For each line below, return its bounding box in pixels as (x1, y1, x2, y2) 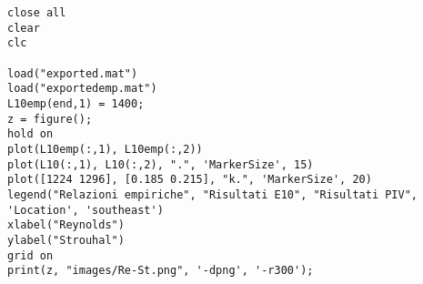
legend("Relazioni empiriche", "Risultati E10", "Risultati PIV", (7, 188, 418, 201)
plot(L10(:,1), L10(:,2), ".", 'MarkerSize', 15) (7, 157, 314, 171)
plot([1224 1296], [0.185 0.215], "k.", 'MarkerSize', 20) (7, 173, 372, 187)
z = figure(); (7, 112, 93, 126)
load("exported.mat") (7, 66, 138, 80)
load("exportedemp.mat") (7, 82, 157, 96)
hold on (7, 127, 54, 141)
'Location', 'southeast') (7, 203, 164, 217)
